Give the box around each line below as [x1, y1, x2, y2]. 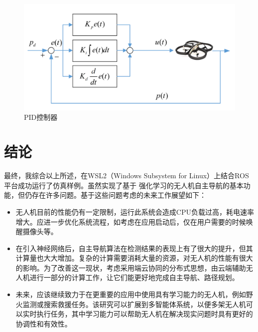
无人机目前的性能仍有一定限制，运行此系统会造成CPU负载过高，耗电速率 [15, 206, 254, 217]
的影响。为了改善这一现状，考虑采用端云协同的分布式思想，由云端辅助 [15, 262, 246, 273]
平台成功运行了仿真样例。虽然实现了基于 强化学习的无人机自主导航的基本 [4, 180, 244, 190]
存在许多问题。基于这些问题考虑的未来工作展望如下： [31, 190, 206, 200]
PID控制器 [24, 112, 58, 122]
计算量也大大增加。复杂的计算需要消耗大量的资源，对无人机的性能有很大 [15, 253, 253, 263]
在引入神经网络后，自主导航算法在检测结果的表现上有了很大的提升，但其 [15, 243, 253, 253]
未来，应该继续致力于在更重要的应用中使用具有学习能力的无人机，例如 [15, 289, 246, 300]
